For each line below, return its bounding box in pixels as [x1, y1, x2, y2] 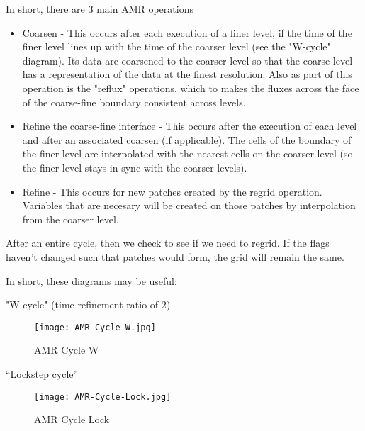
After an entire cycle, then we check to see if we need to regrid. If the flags [6, 235, 330, 250]
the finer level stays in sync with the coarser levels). [22, 159, 247, 174]
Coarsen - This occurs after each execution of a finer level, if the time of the [22, 25, 352, 40]
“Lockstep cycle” [6, 366, 79, 381]
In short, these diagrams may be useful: [6, 273, 177, 288]
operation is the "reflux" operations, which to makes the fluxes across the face [22, 80, 359, 95]
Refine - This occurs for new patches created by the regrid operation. [22, 184, 322, 198]
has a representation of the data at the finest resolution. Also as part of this [22, 67, 352, 82]
